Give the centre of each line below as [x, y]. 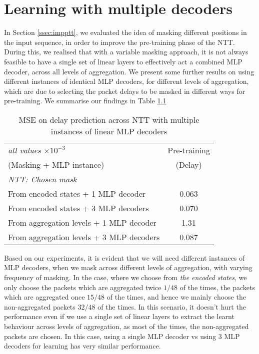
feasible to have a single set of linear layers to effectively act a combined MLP [123, 61]
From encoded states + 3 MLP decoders [78, 208]
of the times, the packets [217, 287]
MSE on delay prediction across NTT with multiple [109, 119]
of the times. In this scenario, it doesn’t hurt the [172, 306]
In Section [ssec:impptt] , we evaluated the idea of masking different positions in [125, 32]
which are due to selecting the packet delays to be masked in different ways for [125, 91]
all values [24, 150]
